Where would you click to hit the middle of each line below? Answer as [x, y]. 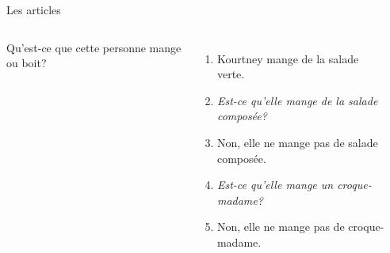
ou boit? [27, 63]
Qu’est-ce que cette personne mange [94, 47]
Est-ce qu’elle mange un [275, 185]
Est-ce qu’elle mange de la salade [297, 100]
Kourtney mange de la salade [288, 58]
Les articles [34, 9]
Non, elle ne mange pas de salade [297, 142]
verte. [231, 74]
